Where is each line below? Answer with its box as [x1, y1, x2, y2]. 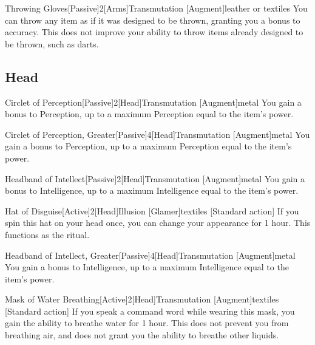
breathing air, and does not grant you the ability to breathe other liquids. [5, 329, 279, 341]
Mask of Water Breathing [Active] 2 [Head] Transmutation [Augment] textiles [5, 293, 279, 306]
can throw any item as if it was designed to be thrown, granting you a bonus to [5, 13, 300, 26]
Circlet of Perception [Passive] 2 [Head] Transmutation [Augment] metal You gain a [5, 95, 302, 108]
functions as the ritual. [5, 228, 90, 241]
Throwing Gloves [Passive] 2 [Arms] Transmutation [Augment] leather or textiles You [5, 2, 308, 14]
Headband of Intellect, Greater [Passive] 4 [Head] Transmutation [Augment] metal [5, 248, 296, 261]
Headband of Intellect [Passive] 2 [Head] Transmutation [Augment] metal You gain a [5, 172, 305, 185]
